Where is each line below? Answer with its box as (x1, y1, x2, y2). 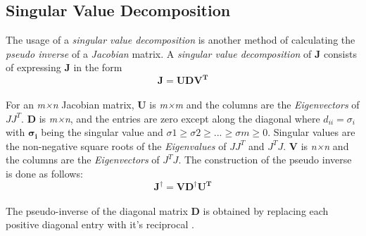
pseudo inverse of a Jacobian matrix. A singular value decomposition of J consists (6, 46, 357, 61)
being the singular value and (41, 125, 163, 139)
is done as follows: (6, 166, 83, 181)
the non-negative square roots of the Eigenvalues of (6, 138, 227, 153)
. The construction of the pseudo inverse (178, 152, 352, 167)
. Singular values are (267, 125, 355, 139)
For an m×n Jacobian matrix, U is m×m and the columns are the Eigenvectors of (6, 97, 360, 112)
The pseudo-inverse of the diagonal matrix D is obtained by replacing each (6, 203, 329, 218)
